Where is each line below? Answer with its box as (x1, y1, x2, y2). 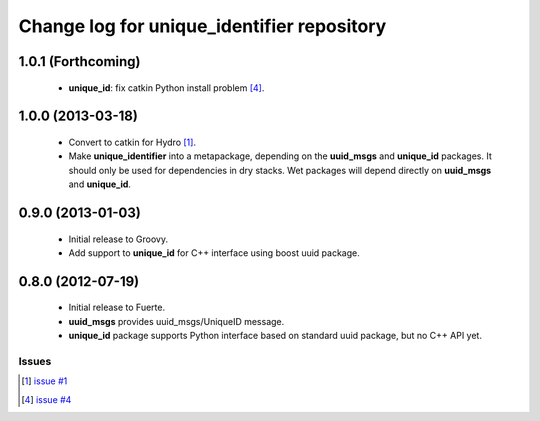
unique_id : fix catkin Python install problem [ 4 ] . (68, 81, 265, 94)
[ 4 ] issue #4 (21, 393, 72, 405)
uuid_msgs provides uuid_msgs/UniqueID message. (68, 315, 285, 327)
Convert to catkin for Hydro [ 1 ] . (68, 136, 197, 148)
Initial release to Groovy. (68, 233, 169, 245)
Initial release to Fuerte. (68, 301, 165, 314)
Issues (18, 354, 52, 368)
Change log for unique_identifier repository (18, 15, 387, 37)
